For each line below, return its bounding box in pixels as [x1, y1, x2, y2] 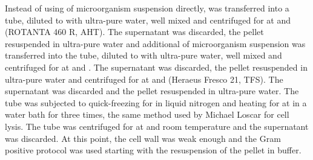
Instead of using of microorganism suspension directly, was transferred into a [5, 2, 289, 14]
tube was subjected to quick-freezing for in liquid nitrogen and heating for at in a [5, 96, 307, 109]
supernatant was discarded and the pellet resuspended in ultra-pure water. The [5, 85, 299, 97]
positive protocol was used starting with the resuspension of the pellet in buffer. [5, 144, 301, 156]
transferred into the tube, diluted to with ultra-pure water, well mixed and [5, 49, 282, 62]
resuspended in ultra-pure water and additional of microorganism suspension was [5, 37, 306, 50]
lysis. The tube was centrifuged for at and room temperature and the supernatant [5, 120, 309, 132]
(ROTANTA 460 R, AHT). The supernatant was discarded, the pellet [5, 25, 264, 38]
